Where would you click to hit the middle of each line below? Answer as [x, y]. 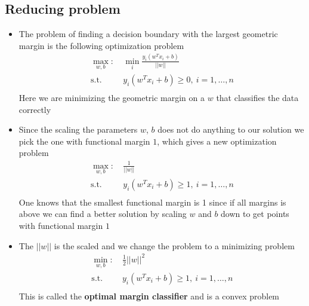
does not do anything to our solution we [231, 129]
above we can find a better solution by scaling [103, 214]
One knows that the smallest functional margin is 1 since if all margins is [152, 202]
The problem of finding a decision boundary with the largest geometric [148, 34]
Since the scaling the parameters [78, 129]
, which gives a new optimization [217, 141]
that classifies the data [257, 98]
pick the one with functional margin [84, 141]
